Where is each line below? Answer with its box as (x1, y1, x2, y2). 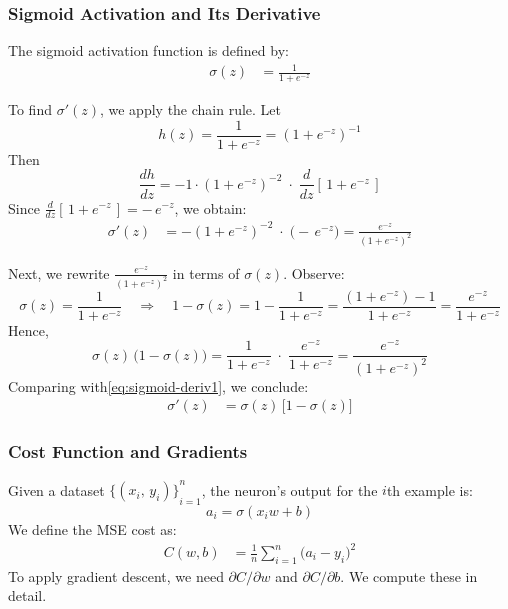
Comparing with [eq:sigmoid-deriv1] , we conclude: (8, 375, 309, 396)
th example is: (386, 479, 473, 500)
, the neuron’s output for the (201, 479, 378, 500)
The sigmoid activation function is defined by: (8, 40, 289, 61)
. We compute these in (340, 565, 478, 586)
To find (8, 99, 52, 120)
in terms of (172, 262, 240, 283)
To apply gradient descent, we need (8, 565, 224, 586)
